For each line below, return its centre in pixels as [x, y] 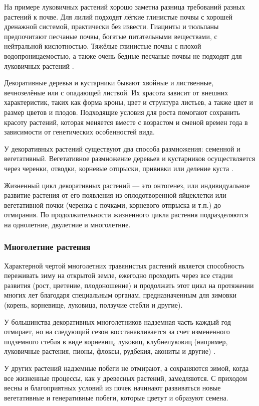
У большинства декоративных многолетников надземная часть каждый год [117, 321]
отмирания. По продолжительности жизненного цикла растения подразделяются [126, 215]
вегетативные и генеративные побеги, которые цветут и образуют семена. [116, 397]
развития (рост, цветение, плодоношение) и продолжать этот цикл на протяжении [129, 285]
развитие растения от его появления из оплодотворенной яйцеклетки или [115, 195]
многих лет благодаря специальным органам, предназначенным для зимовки [120, 295]
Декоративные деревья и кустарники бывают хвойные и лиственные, [109, 83]
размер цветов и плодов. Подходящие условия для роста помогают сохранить [122, 112]
